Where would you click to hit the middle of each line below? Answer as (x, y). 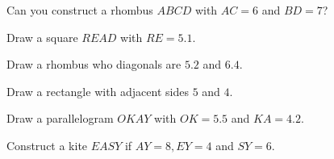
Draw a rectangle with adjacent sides (98, 91)
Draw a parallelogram (60, 118)
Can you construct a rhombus (80, 10)
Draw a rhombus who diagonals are (94, 64)
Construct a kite (47, 145)
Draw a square (42, 37)
